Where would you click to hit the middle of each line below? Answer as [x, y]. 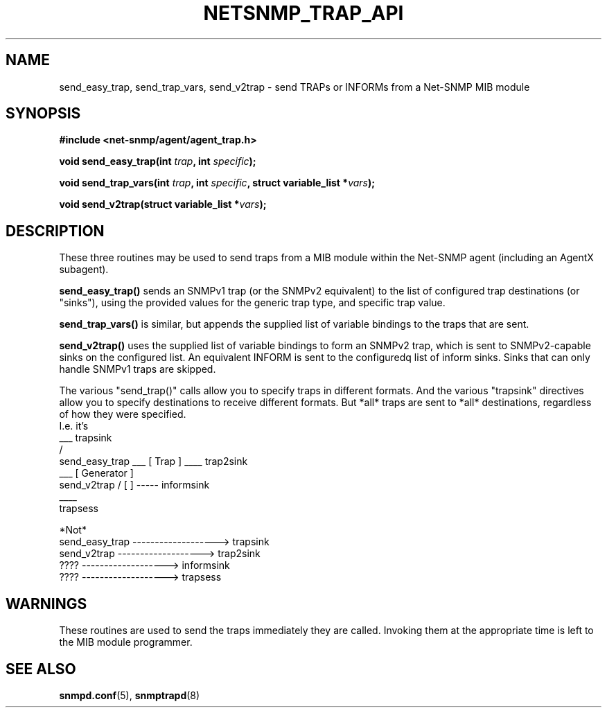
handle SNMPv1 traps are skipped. [138, 369]
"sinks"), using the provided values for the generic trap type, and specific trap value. [252, 303]
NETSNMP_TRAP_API [303, 13]
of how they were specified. [123, 414]
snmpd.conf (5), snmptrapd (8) [130, 695]
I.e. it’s [74, 426]
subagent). [84, 270]
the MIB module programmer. [126, 642]
